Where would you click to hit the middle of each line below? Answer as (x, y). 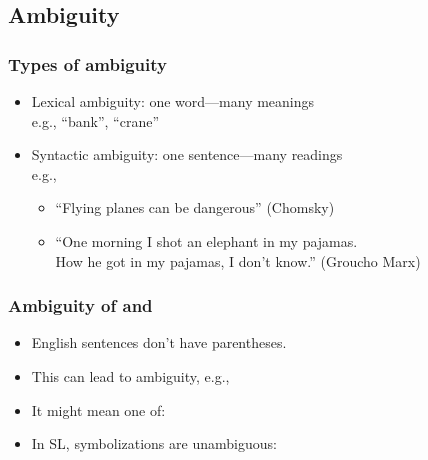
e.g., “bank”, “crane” (95, 120)
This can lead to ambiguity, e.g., (130, 375)
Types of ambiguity (87, 63)
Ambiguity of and (80, 305)
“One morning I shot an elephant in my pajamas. (206, 240)
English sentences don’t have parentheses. (159, 342)
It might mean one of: (98, 409)
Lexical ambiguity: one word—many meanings (173, 101)
